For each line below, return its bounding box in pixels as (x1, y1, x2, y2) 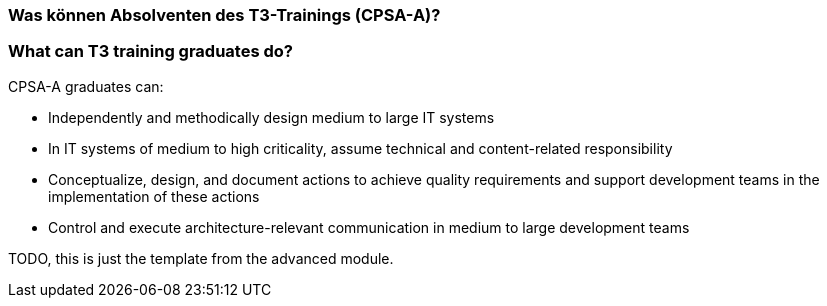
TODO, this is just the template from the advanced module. (8, 249, 394, 267)
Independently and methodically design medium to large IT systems (48, 108, 495, 126)
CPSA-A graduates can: (8, 77, 164, 95)
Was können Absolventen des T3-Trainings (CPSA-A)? (8, 5, 441, 25)
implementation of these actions (48, 187, 260, 205)
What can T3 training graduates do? (8, 41, 293, 62)
